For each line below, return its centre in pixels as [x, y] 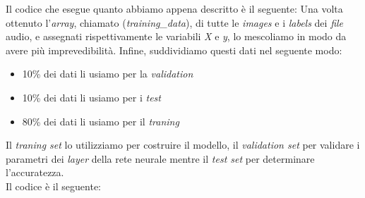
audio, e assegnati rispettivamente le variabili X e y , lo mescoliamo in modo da [176, 36]
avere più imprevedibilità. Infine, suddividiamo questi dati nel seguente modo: [174, 50]
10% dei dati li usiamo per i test [91, 97]
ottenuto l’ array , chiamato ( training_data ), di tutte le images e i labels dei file [175, 22]
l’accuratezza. [35, 172]
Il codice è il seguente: [53, 186]
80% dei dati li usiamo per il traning [101, 121]
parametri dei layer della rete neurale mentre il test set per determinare [160, 158]
